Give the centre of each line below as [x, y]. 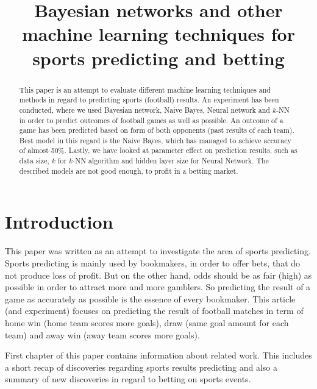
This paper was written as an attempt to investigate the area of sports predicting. [158, 251]
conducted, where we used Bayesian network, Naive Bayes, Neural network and [144, 109]
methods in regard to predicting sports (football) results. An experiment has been [149, 100]
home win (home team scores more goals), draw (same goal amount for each [147, 322]
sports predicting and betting [158, 58]
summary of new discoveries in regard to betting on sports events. [128, 379]
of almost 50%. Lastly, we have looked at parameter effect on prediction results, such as [158, 150]
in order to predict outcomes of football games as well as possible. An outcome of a [151, 120]
